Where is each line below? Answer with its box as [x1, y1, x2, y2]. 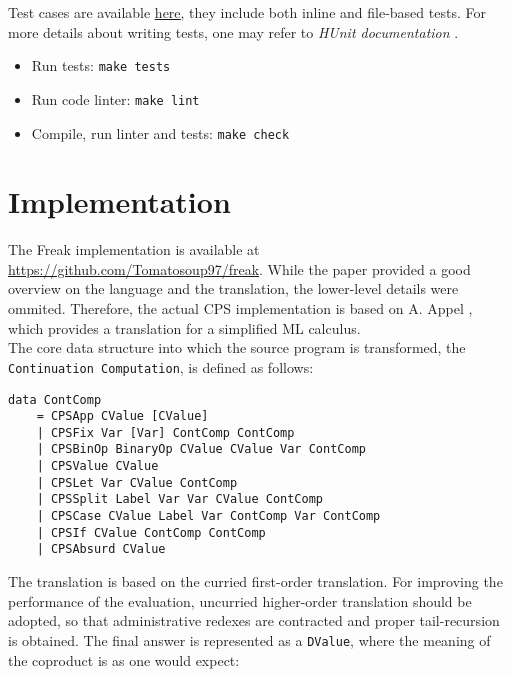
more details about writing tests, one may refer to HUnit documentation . [8, 21, 459, 42]
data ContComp [8, 392, 102, 407]
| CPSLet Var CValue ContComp [36, 475, 238, 490]
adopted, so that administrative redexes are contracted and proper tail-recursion [8, 610, 500, 631]
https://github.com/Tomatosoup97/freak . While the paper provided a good [8, 258, 471, 279]
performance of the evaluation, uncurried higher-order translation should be [8, 590, 472, 611]
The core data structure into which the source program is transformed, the [8, 337, 466, 358]
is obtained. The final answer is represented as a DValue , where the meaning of [8, 629, 491, 650]
